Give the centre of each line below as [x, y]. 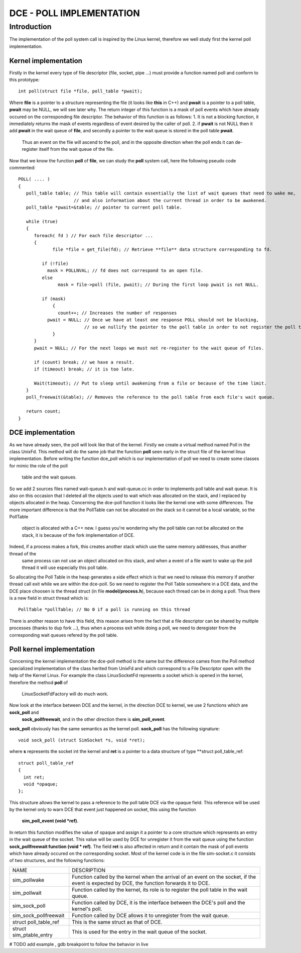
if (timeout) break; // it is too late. [84, 369]
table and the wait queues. [49, 477]
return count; [43, 411]
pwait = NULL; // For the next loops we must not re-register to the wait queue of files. [149, 348]
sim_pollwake [28, 880]
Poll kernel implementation [52, 649]
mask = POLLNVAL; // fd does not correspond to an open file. [125, 271]
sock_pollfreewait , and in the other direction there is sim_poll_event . [94, 719]
